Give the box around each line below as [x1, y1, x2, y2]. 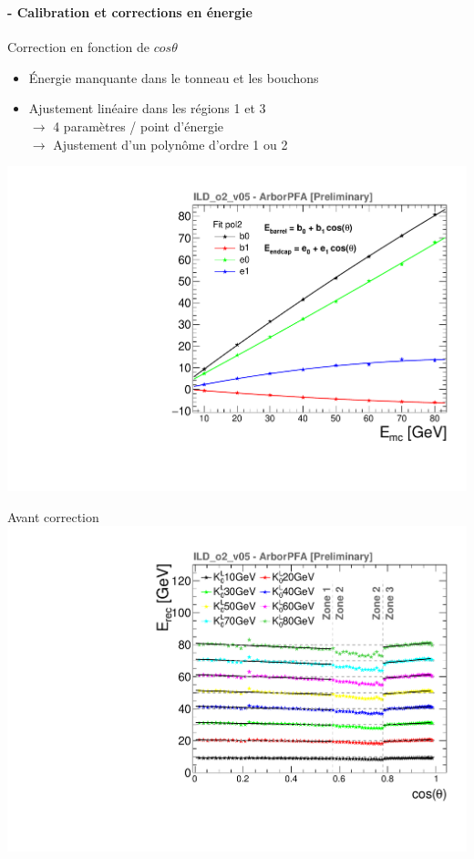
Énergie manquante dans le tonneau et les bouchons [28, 68, 319, 87]
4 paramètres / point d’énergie [53, 116, 224, 135]
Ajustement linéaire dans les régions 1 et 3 [28, 99, 266, 118]
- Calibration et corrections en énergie [7, 2, 252, 21]
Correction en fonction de [7, 37, 150, 57]
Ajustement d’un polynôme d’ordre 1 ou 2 [53, 134, 288, 153]
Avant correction [7, 507, 99, 526]
